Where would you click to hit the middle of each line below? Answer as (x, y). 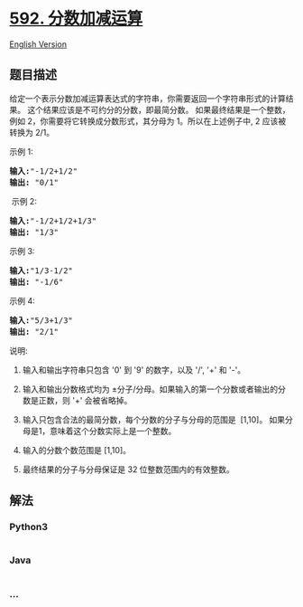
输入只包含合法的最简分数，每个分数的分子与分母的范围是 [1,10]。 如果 (154, 419)
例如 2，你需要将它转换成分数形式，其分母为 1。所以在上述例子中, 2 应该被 (148, 121)
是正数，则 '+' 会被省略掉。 (81, 400)
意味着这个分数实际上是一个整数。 (113, 431)
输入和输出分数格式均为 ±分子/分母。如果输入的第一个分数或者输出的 (150, 389)
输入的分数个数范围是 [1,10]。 (76, 450)
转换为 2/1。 (32, 132)
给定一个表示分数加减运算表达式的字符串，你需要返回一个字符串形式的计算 (147, 98)
